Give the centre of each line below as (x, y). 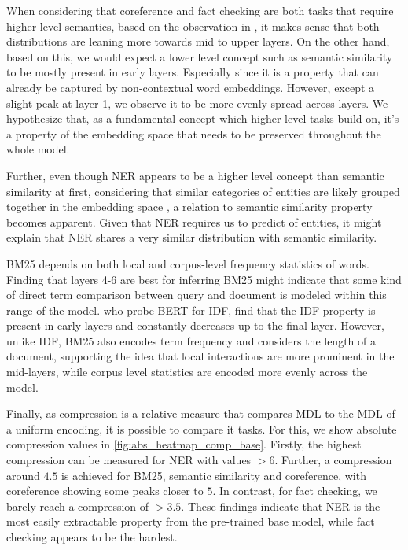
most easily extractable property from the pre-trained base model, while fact (191, 521)
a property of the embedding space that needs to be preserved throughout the (194, 133)
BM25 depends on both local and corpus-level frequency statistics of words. (188, 263)
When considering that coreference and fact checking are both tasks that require (200, 10)
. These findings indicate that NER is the (281, 506)
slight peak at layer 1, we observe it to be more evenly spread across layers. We (197, 103)
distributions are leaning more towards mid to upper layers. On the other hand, (198, 41)
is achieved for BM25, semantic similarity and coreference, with (214, 475)
